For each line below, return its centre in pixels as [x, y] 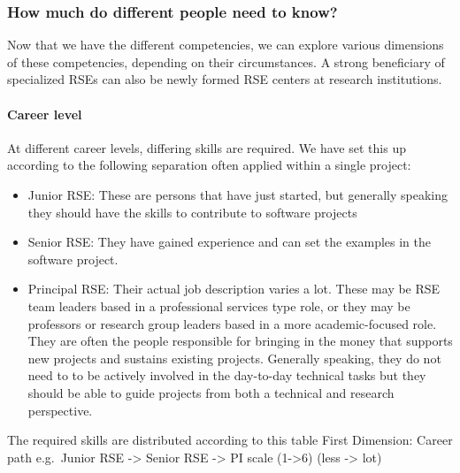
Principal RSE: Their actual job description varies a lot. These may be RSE [234, 289]
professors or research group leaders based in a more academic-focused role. [232, 323]
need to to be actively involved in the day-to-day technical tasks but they [227, 375]
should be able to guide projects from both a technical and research [211, 392]
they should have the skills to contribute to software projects [192, 212]
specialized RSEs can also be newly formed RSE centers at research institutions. [225, 79]
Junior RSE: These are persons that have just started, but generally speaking [238, 194]
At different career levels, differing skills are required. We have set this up [207, 147]
